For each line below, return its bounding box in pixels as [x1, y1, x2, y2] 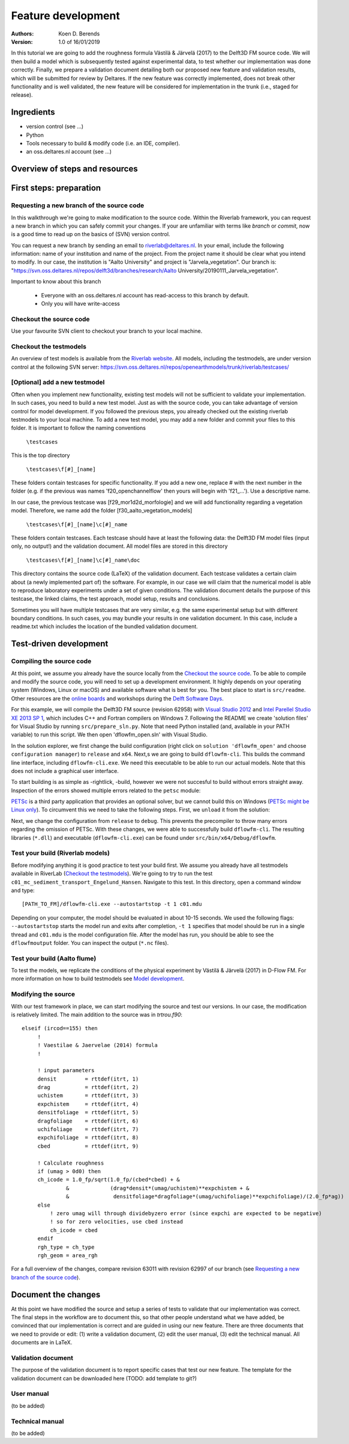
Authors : [11, 30, 34, 37]
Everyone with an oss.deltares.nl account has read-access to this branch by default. [41, 291, 249, 299]
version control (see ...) [26, 123, 84, 130]
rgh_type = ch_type [37, 1243, 95, 1251]
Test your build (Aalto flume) [11, 954, 97, 962]
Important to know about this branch [11, 278, 101, 285]
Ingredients [11, 107, 55, 117]
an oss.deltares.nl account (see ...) [26, 148, 112, 156]
